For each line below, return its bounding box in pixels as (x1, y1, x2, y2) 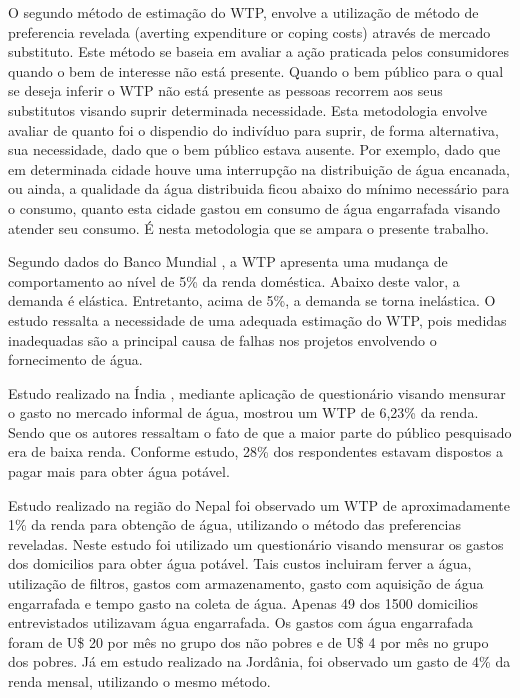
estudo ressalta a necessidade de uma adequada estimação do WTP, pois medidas (8, 309, 507, 330)
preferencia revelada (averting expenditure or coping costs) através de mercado (8, 21, 491, 42)
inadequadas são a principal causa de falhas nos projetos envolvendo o (8, 329, 437, 350)
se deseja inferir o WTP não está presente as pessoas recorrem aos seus (8, 80, 443, 101)
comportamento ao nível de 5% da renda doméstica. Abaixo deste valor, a (8, 270, 460, 291)
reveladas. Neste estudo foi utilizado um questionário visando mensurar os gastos (8, 533, 504, 554)
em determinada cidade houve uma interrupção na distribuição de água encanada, (8, 158, 510, 179)
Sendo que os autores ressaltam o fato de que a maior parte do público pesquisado (8, 421, 512, 442)
